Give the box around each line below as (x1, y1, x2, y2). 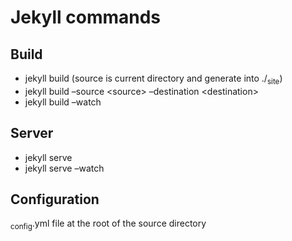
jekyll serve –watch (24, 162, 105, 174)
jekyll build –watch (24, 96, 102, 108)
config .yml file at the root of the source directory (10, 217, 207, 232)
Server (10, 125, 54, 142)
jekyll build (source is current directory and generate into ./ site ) (24, 72, 283, 86)
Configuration (10, 191, 100, 208)
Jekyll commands (10, 6, 162, 29)
